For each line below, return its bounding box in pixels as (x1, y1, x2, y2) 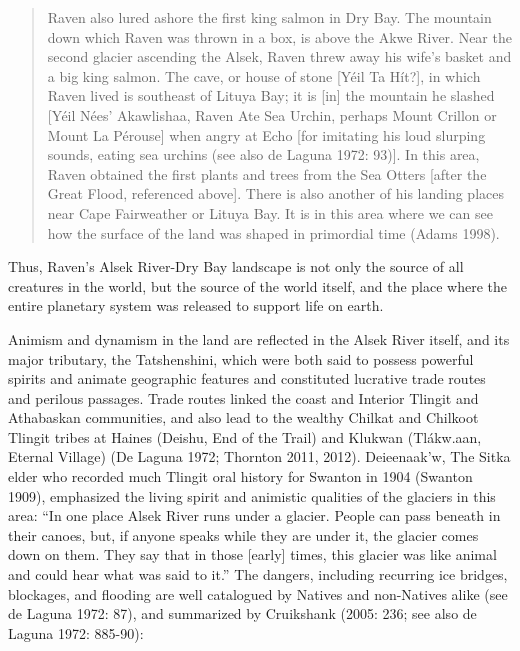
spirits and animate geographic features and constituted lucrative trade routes (8, 368, 486, 389)
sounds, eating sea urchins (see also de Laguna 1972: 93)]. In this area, (47, 144, 480, 165)
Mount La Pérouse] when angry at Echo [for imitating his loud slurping (47, 124, 486, 145)
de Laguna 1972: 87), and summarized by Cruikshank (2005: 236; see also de (8, 603, 477, 624)
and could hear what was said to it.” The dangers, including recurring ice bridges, (8, 564, 508, 585)
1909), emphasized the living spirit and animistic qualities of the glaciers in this (8, 485, 496, 506)
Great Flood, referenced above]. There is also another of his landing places (47, 183, 504, 204)
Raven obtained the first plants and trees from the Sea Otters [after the (47, 163, 487, 184)
